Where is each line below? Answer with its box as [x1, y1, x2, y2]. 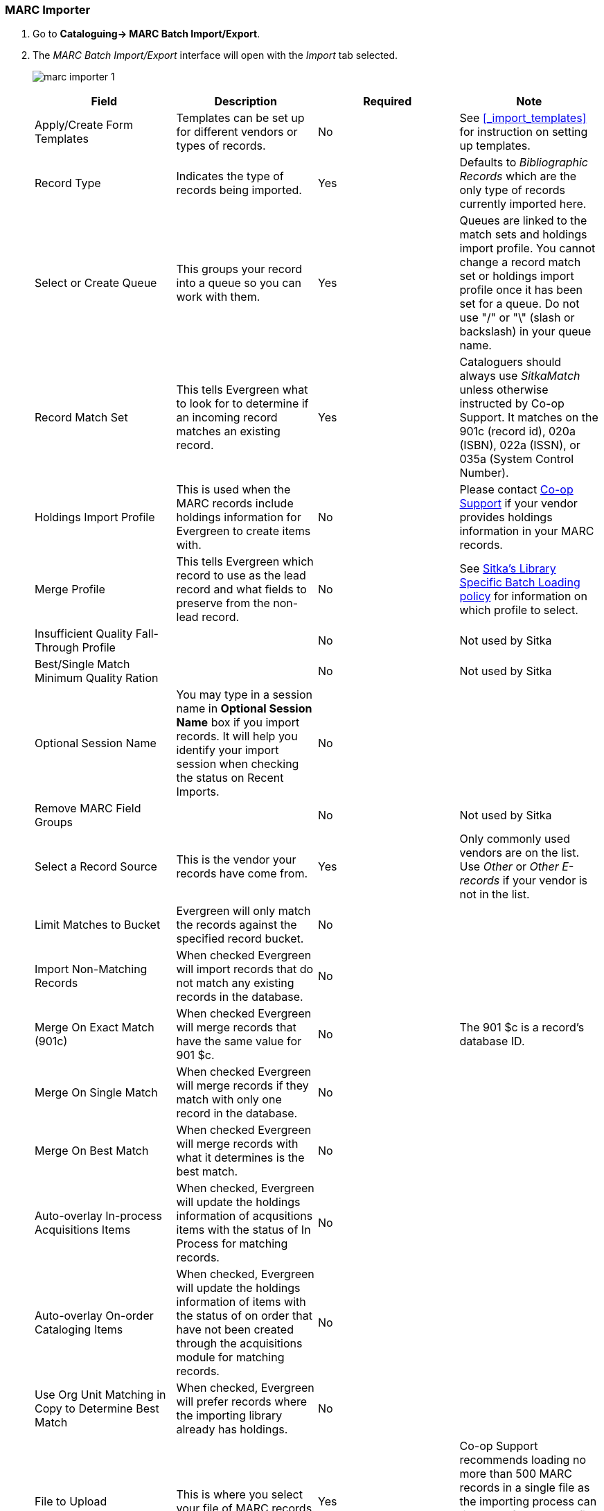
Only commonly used [459, 832, 570, 846]
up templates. [459, 139, 531, 153]
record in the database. [176, 1106, 298, 1121]
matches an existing [176, 424, 281, 439]
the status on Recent [176, 771, 284, 785]
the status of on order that [176, 1309, 312, 1323]
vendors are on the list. [459, 846, 579, 860]
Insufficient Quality [35, 627, 133, 641]
